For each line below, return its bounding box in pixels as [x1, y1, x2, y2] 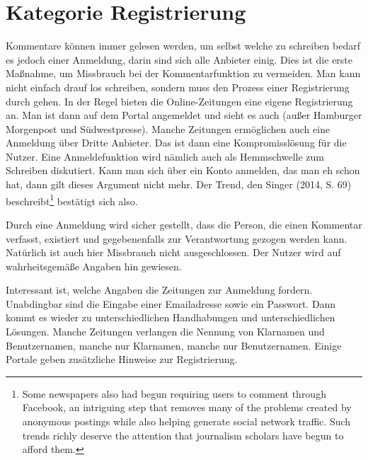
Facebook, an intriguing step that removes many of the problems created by [22, 400, 352, 415]
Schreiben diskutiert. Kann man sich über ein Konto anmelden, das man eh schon [6, 163, 360, 178]
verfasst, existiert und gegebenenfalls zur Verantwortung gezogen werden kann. [6, 231, 347, 246]
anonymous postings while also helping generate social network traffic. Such [22, 414, 351, 429]
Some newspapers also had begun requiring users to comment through [22, 386, 326, 401]
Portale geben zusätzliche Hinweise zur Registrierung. [6, 352, 238, 367]
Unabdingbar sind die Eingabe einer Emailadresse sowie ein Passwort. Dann [6, 296, 336, 311]
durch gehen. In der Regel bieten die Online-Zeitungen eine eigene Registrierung [6, 93, 353, 108]
